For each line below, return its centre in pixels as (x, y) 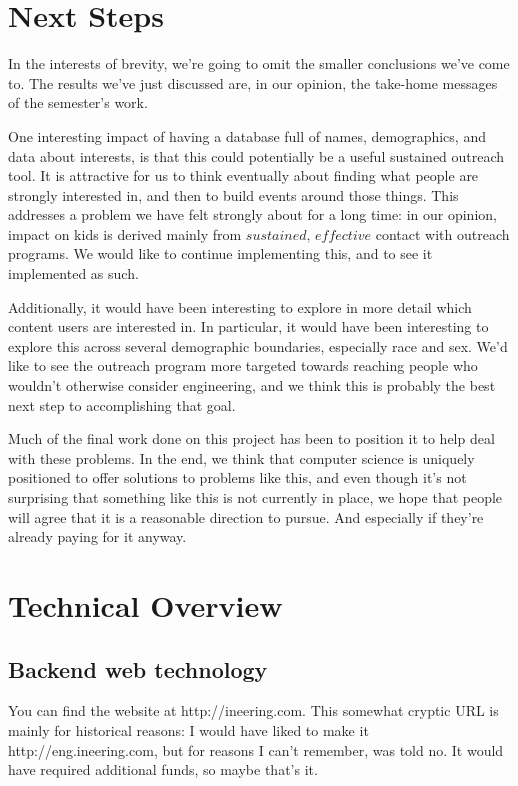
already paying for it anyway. (97, 536)
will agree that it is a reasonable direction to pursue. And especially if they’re (246, 516)
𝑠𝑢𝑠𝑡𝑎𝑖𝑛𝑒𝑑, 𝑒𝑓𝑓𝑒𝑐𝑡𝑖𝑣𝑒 (308, 235)
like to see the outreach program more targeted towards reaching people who (243, 365)
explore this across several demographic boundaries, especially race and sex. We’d (258, 345)
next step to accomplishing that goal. (122, 404)
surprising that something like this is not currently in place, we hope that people (255, 497)
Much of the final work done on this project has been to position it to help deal (251, 438)
